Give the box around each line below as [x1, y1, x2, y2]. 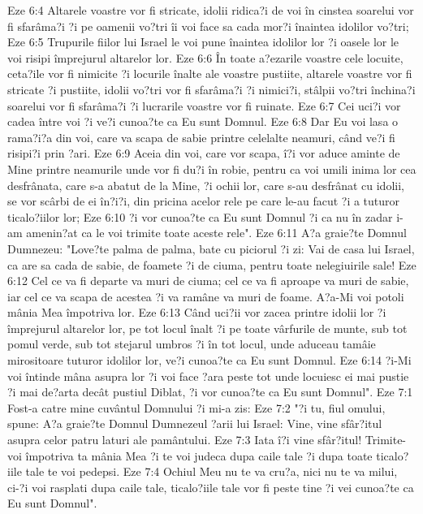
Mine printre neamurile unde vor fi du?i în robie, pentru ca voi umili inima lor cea [7, 160, 417, 177]
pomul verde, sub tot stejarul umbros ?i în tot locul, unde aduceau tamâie [7, 335, 376, 352]
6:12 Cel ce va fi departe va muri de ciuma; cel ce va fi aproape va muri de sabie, [7, 272, 409, 289]
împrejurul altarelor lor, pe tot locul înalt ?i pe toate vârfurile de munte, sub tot [7, 319, 408, 336]
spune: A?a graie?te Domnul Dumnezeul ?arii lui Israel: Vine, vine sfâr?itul [7, 415, 382, 432]
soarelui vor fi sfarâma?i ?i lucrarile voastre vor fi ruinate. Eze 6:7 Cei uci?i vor [7, 97, 401, 114]
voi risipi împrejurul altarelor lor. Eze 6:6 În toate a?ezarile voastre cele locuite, [7, 49, 404, 66]
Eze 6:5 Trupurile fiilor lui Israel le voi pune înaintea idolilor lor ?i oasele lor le [7, 33, 399, 50]
